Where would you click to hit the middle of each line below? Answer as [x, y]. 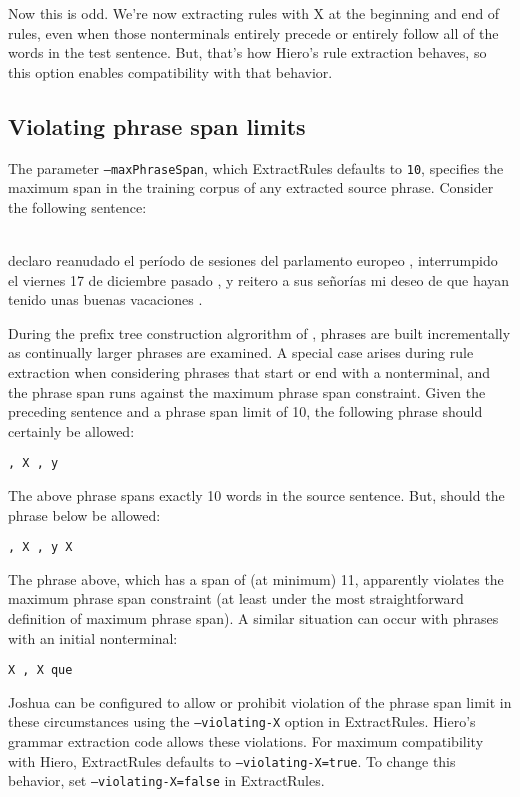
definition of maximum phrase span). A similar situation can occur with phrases [253, 618]
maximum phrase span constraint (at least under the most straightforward [236, 598]
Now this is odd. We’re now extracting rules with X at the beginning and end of [254, 13]
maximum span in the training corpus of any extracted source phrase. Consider [251, 187]
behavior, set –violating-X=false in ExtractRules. [166, 780]
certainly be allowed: [71, 430]
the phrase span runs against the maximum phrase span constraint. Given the [247, 391]
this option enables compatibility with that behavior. [170, 71]
